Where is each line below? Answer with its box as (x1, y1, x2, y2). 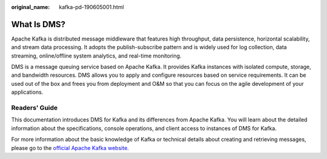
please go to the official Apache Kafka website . (11, 144, 130, 151)
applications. (11, 88, 44, 96)
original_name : (11, 4, 50, 10)
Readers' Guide (11, 103, 58, 112)
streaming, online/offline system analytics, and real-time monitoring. (11, 52, 182, 59)
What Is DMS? (11, 19, 66, 30)
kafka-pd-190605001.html (59, 4, 124, 10)
